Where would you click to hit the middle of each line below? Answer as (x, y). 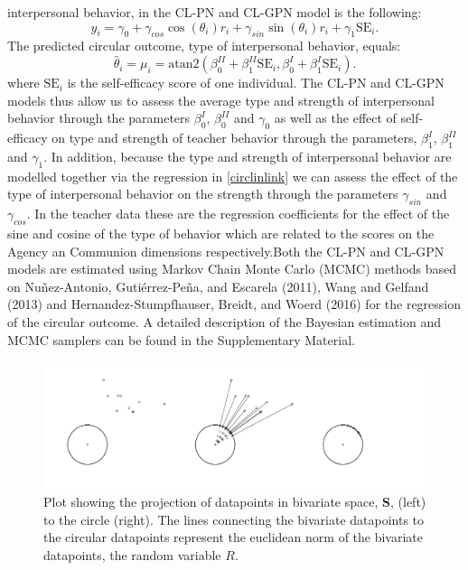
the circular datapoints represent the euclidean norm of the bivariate (234, 537)
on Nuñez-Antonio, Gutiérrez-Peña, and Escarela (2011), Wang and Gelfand (218, 286)
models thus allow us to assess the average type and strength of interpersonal (221, 100)
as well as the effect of (335, 118)
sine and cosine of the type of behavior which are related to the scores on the (221, 233)
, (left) (408, 501)
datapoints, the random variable (132, 554)
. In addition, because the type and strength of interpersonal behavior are (248, 156)
